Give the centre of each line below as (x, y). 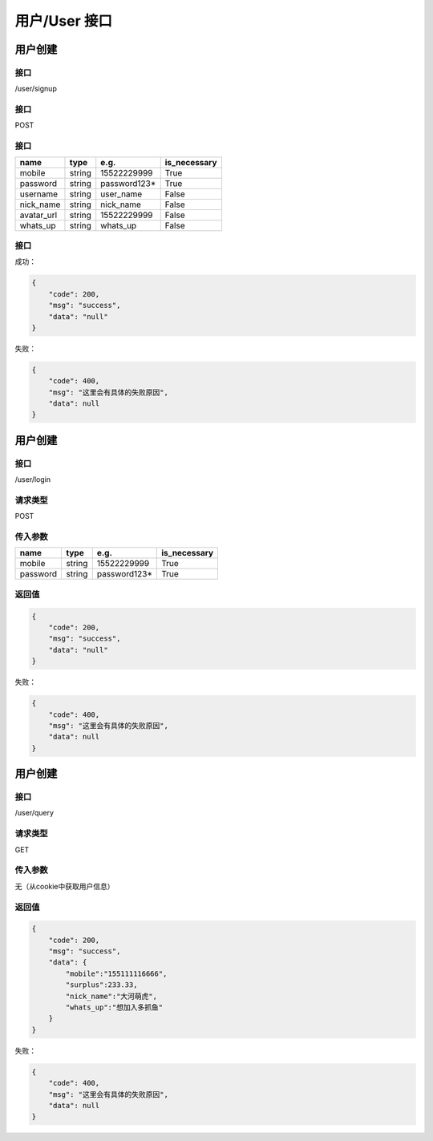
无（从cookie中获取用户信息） (65, 886)
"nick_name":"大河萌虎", (111, 996)
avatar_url (38, 215)
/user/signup (36, 89)
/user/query (34, 813)
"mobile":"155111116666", (116, 973)
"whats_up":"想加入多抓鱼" (114, 1007)
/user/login (33, 479)
